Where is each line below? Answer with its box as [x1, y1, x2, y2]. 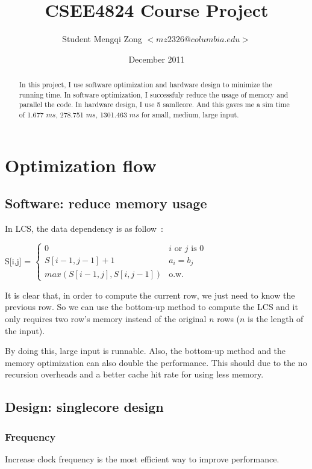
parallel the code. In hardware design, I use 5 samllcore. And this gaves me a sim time [19, 99, 290, 110]
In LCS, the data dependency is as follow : [5, 222, 163, 235]
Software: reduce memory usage [5, 194, 207, 213]
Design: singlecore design [5, 397, 164, 416]
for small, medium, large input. [141, 110, 239, 120]
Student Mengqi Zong [62, 33, 142, 45]
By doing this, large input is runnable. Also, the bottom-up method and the [5, 344, 286, 357]
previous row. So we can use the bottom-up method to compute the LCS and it [5, 300, 298, 313]
